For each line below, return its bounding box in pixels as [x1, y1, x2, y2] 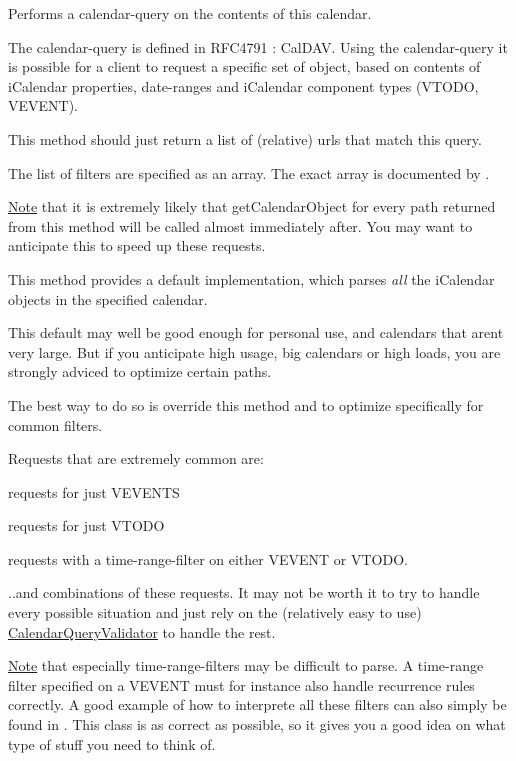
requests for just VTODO [8, 515, 165, 536]
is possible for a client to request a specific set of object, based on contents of [8, 56, 481, 77]
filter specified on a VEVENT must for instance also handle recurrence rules [8, 674, 475, 695]
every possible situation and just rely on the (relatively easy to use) [8, 602, 422, 623]
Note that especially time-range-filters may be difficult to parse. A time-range [8, 655, 484, 676]
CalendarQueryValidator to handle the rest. [8, 621, 276, 642]
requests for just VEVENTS [8, 481, 180, 502]
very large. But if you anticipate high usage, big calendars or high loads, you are [8, 341, 501, 362]
